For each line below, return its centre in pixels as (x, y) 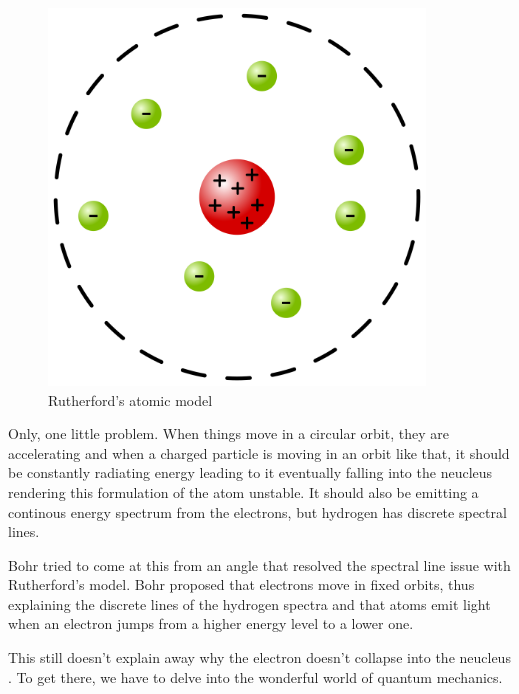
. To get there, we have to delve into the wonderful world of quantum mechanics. (255, 676)
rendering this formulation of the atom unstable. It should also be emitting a (243, 491)
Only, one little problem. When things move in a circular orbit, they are (228, 433)
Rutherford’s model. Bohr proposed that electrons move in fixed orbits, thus (241, 584)
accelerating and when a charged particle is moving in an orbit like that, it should (259, 452)
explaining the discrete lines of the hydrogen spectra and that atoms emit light (249, 603)
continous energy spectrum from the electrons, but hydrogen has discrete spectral (257, 511)
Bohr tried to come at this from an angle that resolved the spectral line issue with (259, 564)
